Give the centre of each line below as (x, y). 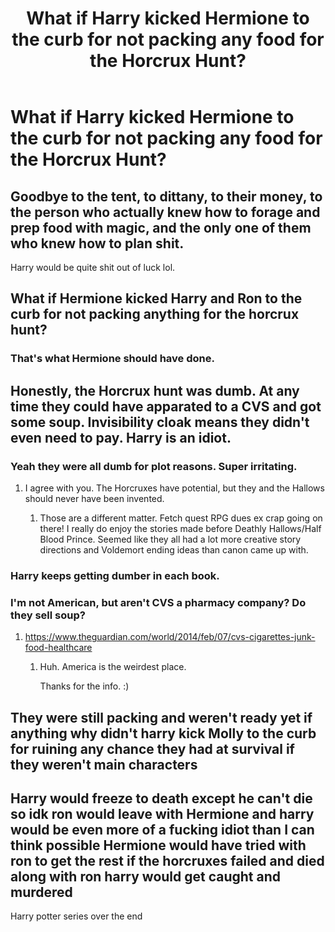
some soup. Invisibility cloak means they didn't (160, 422)
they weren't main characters (104, 764)
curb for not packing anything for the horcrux (155, 314)
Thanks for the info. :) (84, 686)
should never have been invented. (94, 498)
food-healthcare (58, 648)
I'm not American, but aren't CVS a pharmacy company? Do (158, 602)
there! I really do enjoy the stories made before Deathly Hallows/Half (180, 528)
